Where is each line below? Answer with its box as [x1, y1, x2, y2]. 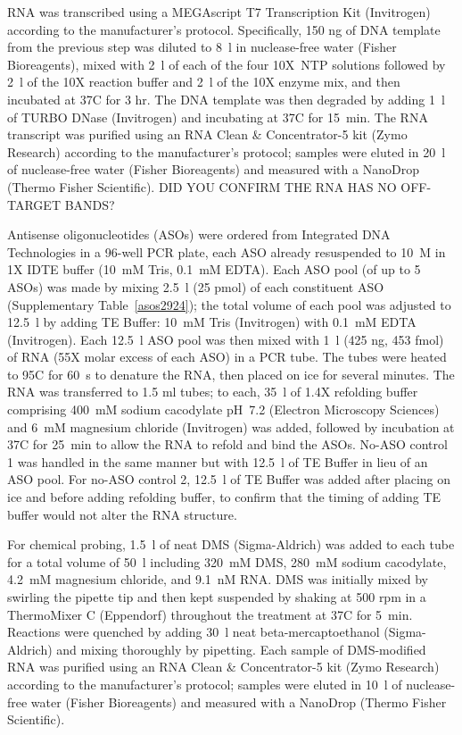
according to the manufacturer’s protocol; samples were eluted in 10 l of [7, 674, 402, 693]
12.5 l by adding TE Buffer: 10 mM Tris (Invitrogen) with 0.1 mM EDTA [7, 313, 417, 331]
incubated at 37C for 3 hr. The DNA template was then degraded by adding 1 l [7, 89, 445, 108]
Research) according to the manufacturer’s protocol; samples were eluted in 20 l [7, 142, 446, 161]
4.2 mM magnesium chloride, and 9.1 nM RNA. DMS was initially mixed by [7, 570, 428, 589]
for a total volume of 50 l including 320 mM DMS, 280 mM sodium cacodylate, [7, 552, 447, 571]
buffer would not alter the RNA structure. [7, 505, 237, 523]
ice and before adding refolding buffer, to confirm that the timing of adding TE [7, 488, 441, 506]
